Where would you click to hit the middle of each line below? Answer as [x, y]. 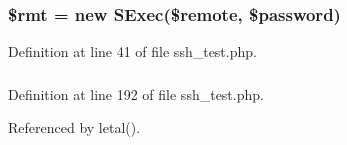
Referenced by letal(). [74, 127]
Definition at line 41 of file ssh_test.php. [132, 51]
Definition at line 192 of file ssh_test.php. [136, 93]
